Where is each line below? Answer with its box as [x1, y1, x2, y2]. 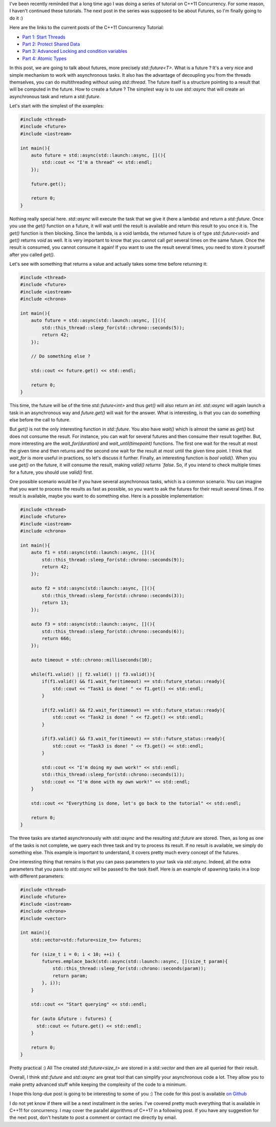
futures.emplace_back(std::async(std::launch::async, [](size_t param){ [41, 958, 228, 964]
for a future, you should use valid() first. [9, 469, 94, 475]
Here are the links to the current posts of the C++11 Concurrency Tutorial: [9, 25, 164, 31]
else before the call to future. [9, 417, 71, 423]
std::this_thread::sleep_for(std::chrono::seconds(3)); [41, 592, 185, 599]
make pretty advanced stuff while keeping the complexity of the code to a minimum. [9, 1081, 187, 1088]
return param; [52, 973, 88, 979]
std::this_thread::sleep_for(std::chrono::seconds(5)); [41, 325, 185, 330]
